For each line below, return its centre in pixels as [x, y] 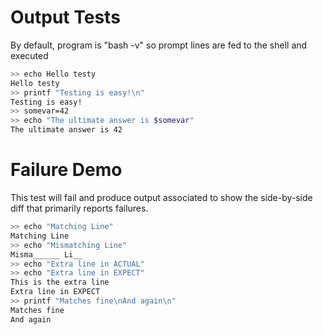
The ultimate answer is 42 [66, 130]
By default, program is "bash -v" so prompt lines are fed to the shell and [159, 45]
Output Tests [65, 17]
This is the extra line [60, 282]
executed [29, 55]
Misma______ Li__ [46, 254]
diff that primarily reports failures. [79, 208]
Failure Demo [66, 170]
